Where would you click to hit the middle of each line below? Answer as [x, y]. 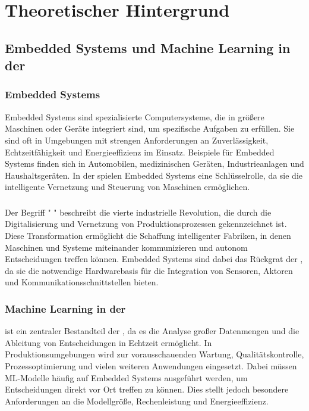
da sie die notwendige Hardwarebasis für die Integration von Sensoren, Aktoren [149, 270]
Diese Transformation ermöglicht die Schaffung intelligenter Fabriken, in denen [148, 236]
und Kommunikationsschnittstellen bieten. [82, 282]
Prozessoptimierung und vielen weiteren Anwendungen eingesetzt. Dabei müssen [151, 366]
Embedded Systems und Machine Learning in [148, 47]
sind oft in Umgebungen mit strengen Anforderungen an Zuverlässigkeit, [137, 140]
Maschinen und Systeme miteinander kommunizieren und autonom [126, 247]
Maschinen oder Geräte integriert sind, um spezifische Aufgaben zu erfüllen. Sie [150, 128]
